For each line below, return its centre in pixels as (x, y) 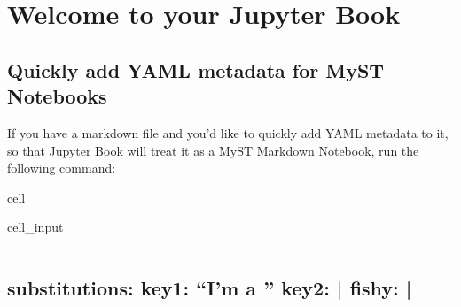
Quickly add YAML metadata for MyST (196, 69)
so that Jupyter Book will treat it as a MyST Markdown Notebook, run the (213, 150)
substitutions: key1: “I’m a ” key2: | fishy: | (210, 288)
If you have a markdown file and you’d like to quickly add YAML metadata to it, (228, 132)
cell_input (35, 227)
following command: (62, 168)
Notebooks (57, 96)
